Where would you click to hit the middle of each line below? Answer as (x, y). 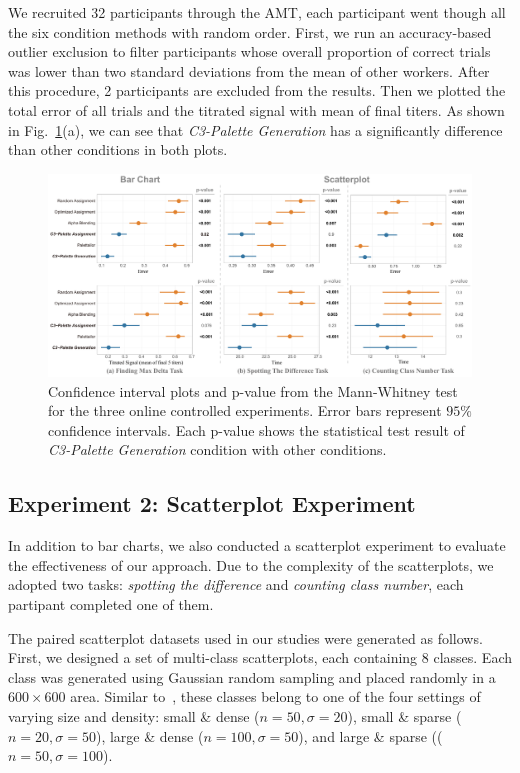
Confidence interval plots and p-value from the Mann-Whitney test (253, 390)
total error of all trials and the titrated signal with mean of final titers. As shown (256, 109)
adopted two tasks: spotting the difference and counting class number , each (236, 584)
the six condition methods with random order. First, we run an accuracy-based (250, 31)
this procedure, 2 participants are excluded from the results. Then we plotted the (257, 90)
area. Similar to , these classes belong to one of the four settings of (275, 696)
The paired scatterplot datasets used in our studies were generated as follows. (245, 637)
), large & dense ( (149, 735)
